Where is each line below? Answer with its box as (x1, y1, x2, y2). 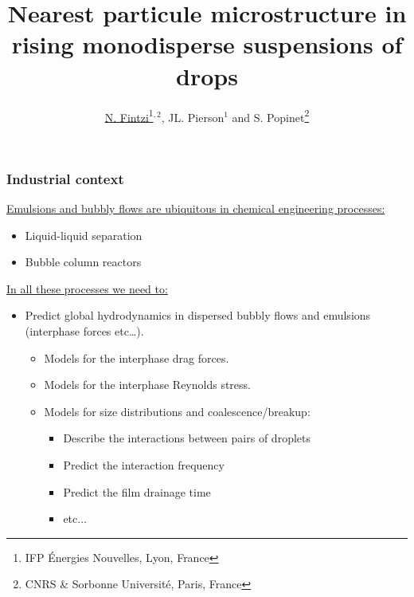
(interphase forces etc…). (25, 323, 144, 340)
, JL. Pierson (161, 108, 225, 125)
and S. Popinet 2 (232, 106, 310, 125)
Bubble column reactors (25, 253, 142, 270)
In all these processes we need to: (6, 280, 168, 297)
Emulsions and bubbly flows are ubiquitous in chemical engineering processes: (6, 200, 385, 217)
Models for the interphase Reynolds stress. (44, 376, 251, 393)
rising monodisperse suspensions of (11, 28, 403, 61)
